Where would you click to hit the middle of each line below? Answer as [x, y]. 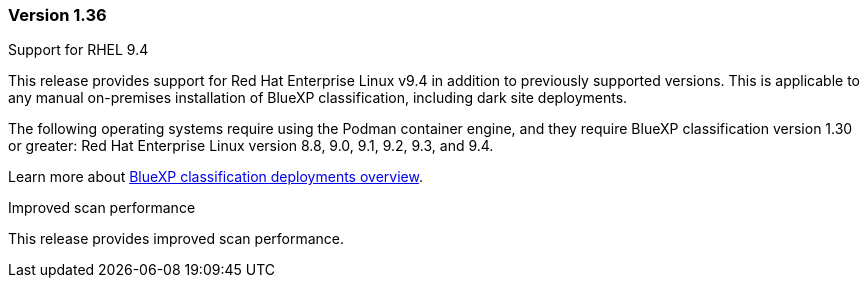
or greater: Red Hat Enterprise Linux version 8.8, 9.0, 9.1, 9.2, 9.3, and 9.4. [251, 146]
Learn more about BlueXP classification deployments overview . [215, 177]
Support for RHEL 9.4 [78, 50]
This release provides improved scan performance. [176, 239]
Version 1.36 [57, 15]
